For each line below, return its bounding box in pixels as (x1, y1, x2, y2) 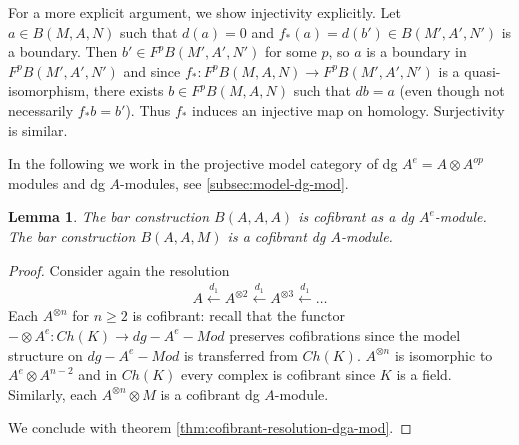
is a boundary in (366, 41, 467, 62)
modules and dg (8, 172, 105, 193)
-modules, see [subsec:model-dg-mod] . (120, 172, 349, 193)
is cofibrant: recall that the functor (132, 305, 345, 326)
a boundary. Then (8, 41, 118, 62)
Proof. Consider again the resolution (8, 259, 230, 280)
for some (264, 41, 317, 62)
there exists (93, 80, 164, 101)
